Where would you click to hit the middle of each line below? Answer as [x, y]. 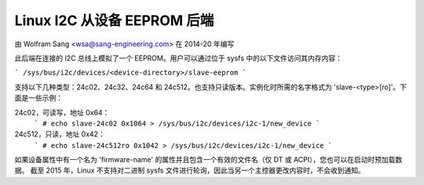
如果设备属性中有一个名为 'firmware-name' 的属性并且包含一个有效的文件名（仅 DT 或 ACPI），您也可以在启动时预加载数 [208, 160]
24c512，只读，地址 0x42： [60, 134]
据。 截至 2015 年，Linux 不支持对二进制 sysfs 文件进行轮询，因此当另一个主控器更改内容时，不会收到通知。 [190, 170]
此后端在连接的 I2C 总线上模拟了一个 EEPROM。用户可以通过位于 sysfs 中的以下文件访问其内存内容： [179, 58]
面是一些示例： [38, 98]
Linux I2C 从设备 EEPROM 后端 [114, 20]
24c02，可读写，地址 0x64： [62, 112]
